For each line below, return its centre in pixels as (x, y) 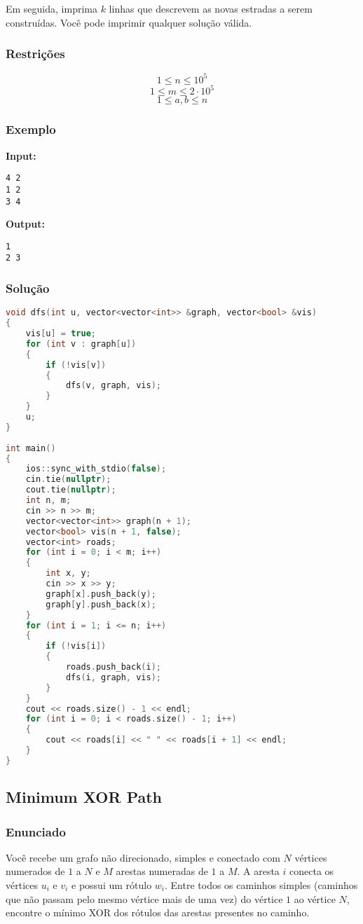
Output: (25, 224)
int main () (31, 448)
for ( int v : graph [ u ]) (81, 344)
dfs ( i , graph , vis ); (113, 677)
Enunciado (36, 831)
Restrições (35, 54)
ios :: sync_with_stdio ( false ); (96, 469)
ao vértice (315, 898)
